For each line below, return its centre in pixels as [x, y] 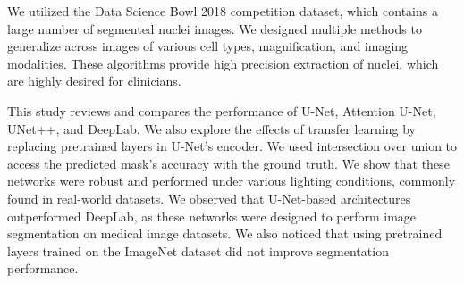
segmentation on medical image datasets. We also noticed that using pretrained [225, 233]
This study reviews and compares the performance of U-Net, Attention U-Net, [222, 110]
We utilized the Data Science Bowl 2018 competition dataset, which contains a [223, 11]
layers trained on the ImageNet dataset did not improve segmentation [198, 250]
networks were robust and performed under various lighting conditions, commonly [232, 181]
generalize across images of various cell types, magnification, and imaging [208, 46]
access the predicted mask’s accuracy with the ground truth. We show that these [228, 163]
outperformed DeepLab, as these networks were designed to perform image [212, 216]
